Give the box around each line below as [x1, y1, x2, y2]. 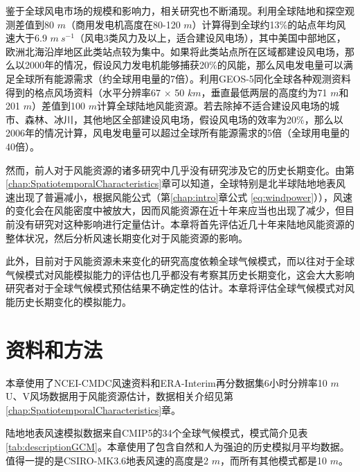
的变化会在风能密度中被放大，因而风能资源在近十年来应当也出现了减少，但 [6, 203, 345, 218]
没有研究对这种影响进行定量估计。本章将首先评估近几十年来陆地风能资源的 [15, 216, 354, 231]
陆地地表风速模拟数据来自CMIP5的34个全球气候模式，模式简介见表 [6, 426, 308, 440]
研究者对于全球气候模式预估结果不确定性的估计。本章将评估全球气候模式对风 [6, 281, 354, 295]
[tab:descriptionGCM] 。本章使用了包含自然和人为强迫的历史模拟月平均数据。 [6, 439, 350, 453]
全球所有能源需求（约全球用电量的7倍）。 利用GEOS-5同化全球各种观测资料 [15, 71, 351, 85]
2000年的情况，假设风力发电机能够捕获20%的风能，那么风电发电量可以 [24, 58, 343, 72]
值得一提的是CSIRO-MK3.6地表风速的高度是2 [6, 453, 209, 467]
